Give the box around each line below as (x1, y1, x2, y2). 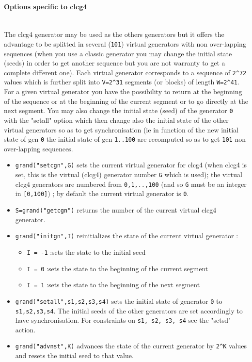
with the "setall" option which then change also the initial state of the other (4, 115, 229, 125)
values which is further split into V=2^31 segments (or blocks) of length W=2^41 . (4, 77, 239, 87)
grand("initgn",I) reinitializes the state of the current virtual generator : (15, 230, 238, 241)
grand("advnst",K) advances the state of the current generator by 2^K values (15, 341, 247, 351)
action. (15, 324, 36, 334)
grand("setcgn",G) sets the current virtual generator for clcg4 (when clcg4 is (15, 160, 247, 170)
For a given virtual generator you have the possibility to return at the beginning (4, 86, 242, 97)
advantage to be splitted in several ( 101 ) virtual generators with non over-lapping (4, 38, 246, 49)
